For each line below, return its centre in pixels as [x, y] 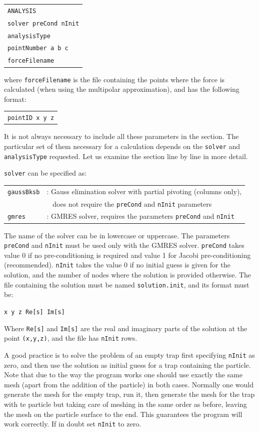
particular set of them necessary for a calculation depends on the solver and [122, 146]
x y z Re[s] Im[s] [34, 312]
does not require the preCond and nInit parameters [132, 203]
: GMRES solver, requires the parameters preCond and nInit [140, 216]
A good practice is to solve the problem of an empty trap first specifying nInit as [129, 354]
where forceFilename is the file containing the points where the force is [114, 79]
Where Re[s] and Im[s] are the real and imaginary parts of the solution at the [126, 328]
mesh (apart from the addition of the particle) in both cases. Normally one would [129, 384]
